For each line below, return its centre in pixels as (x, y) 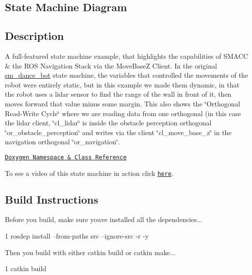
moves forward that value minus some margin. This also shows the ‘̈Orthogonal (123, 103)
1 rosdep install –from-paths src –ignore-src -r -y (77, 236)
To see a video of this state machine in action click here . (89, 173)
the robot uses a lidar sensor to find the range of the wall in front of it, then (118, 94)
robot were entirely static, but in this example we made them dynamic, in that (122, 84)
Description (34, 36)
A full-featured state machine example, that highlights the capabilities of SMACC (127, 56)
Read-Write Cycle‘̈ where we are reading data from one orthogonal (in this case (123, 113)
